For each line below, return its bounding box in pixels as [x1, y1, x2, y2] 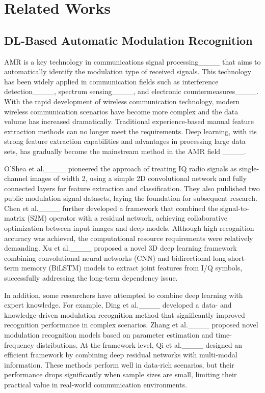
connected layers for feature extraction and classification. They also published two [4, 183, 260, 193]
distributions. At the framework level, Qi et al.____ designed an [36, 339, 243, 350]
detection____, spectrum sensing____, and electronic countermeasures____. [4, 86, 259, 97]
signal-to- [220, 202, 249, 213]
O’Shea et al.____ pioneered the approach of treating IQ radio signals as [4, 163, 237, 173]
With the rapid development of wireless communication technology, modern [4, 96, 240, 106]
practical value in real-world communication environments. [4, 379, 187, 389]
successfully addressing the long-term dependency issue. [4, 273, 178, 283]
